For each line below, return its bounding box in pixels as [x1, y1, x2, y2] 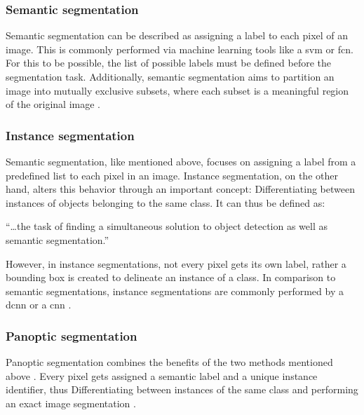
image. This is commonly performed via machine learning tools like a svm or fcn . [6, 41, 353, 56]
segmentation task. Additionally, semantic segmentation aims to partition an [6, 69, 335, 83]
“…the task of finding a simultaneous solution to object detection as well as [6, 219, 328, 233]
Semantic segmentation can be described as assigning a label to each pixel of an [6, 28, 349, 43]
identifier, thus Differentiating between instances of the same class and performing [6, 382, 358, 397]
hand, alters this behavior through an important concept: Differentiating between [6, 182, 355, 196]
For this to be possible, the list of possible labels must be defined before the [6, 55, 332, 70]
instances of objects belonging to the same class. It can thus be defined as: [6, 195, 325, 210]
